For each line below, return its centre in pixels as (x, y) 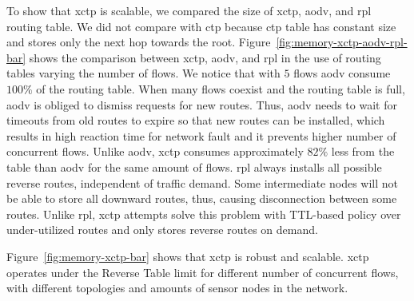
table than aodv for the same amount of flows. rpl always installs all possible (194, 166)
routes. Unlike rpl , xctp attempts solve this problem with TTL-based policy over (204, 214)
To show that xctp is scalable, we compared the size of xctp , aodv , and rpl (189, 10)
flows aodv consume (342, 73)
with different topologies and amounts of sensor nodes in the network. (177, 288)
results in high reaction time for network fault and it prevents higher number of (201, 135)
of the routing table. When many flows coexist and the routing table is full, (221, 88)
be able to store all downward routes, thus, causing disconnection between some (202, 198)
